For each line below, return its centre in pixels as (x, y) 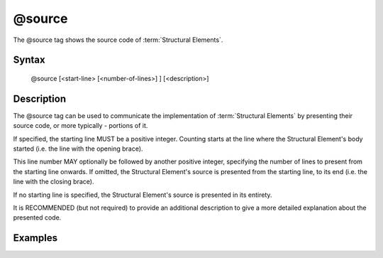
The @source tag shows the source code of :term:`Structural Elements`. (118, 40)
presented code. (37, 217)
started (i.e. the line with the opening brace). (78, 149)
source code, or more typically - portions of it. (81, 126)
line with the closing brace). (54, 182)
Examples (35, 238)
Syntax (29, 60)
